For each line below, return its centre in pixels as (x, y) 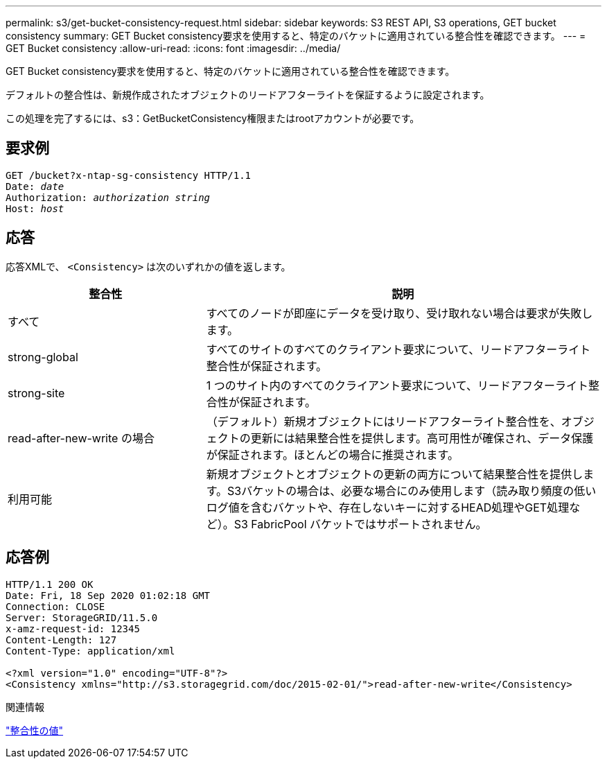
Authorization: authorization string (108, 197)
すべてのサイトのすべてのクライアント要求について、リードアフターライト (398, 349)
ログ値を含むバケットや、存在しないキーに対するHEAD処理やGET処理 (388, 507)
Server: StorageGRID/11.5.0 (82, 617)
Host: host (35, 208)
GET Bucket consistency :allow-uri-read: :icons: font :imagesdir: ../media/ (173, 48)
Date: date (35, 186)
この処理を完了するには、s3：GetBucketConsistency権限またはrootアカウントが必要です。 (213, 118)
